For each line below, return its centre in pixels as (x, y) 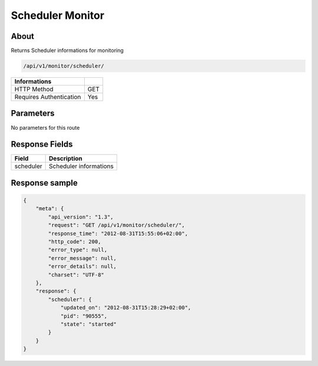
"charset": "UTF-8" (76, 275)
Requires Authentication (48, 97)
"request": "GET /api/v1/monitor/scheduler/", (116, 225)
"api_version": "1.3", (81, 217)
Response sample (44, 183)
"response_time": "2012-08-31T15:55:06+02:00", (118, 233)
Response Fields (42, 144)
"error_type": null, (78, 250)
